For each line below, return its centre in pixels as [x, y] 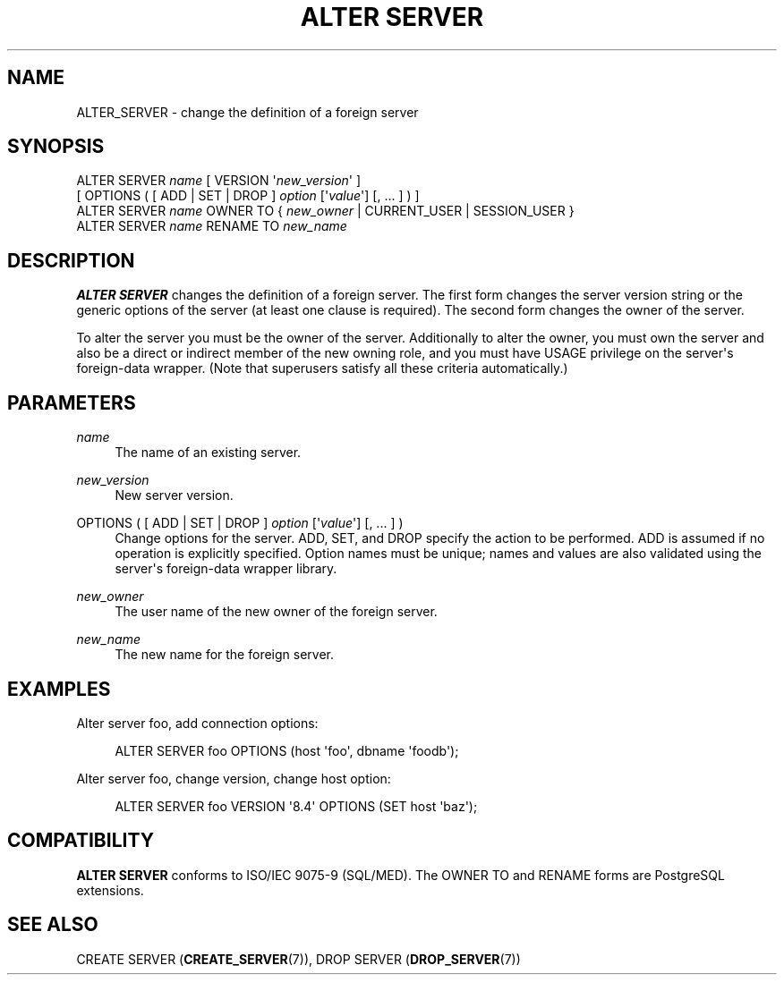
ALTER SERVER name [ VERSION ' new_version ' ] [219, 181]
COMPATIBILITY [81, 841]
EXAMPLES [59, 689]
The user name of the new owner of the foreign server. [276, 612]
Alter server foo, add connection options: [197, 723]
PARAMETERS [72, 402]
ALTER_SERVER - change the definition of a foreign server [247, 112]
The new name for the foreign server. [224, 655]
